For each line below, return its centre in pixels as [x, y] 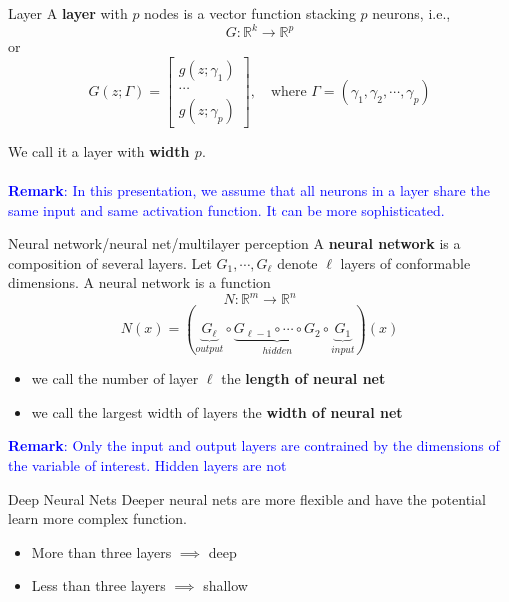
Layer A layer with [68, 13]
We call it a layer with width [99, 150]
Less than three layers [98, 585]
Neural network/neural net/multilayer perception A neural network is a [234, 243]
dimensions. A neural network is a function [139, 282]
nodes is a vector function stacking [250, 13]
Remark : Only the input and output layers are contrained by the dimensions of [254, 445]
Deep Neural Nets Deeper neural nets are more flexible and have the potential [247, 498]
